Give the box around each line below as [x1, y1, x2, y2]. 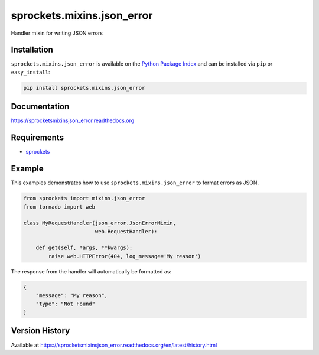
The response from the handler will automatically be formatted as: [11, 268, 171, 275]
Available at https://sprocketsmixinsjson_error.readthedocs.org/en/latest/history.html [11, 341, 217, 349]
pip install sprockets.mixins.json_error [23, 84, 145, 91]
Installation [11, 45, 53, 55]
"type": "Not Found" [35, 300, 96, 307]
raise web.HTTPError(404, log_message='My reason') [48, 253, 201, 259]
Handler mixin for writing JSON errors [11, 30, 103, 37]
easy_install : [11, 69, 50, 76]
